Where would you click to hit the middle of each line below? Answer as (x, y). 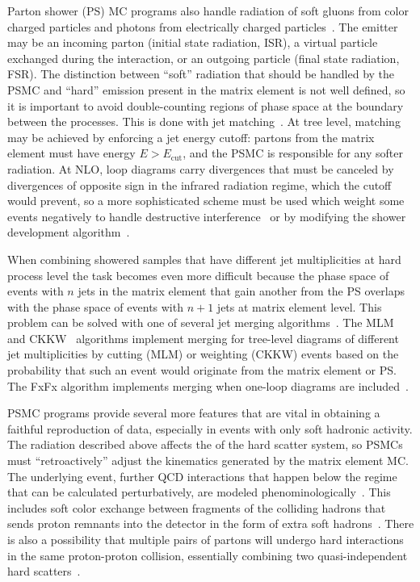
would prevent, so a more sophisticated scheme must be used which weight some (206, 201)
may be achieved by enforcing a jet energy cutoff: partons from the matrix (191, 137)
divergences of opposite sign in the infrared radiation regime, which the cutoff (199, 184)
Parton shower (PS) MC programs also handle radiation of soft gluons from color (208, 10)
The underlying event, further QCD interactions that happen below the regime (202, 476)
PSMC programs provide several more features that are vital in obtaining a (194, 413)
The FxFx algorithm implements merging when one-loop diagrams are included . (208, 385)
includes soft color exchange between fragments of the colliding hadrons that (197, 507)
